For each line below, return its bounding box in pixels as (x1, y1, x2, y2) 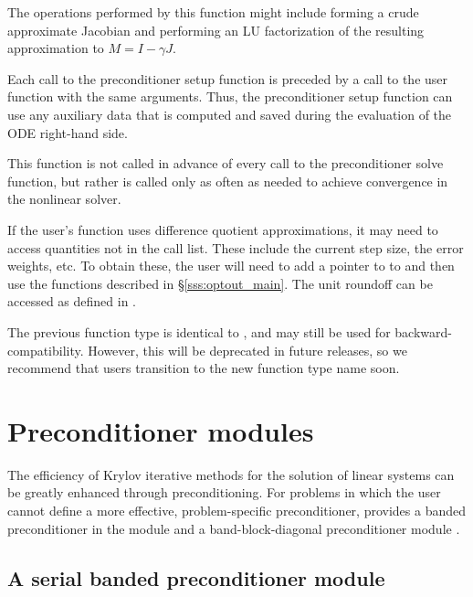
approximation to (7, 38, 104, 58)
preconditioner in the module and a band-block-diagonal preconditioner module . (7, 518, 460, 538)
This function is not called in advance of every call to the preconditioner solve (7, 154, 444, 173)
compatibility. (7, 340, 84, 359)
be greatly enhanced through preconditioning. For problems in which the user (7, 483, 441, 502)
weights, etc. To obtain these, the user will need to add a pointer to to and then (7, 256, 455, 275)
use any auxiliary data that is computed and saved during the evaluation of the (7, 104, 452, 123)
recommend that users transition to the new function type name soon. (7, 358, 400, 378)
